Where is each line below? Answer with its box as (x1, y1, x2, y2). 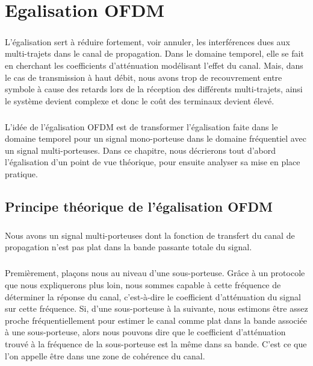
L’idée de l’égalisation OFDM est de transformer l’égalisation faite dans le (5, 120, 278, 133)
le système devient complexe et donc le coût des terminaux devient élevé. (5, 94, 274, 107)
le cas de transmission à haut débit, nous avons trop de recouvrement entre (5, 71, 282, 83)
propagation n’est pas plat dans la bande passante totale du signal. (5, 241, 252, 253)
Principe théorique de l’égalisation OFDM (5, 197, 273, 216)
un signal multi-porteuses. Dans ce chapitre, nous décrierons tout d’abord (5, 144, 276, 156)
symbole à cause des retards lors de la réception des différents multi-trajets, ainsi (5, 83, 303, 95)
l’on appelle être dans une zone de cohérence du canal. (5, 349, 205, 362)
